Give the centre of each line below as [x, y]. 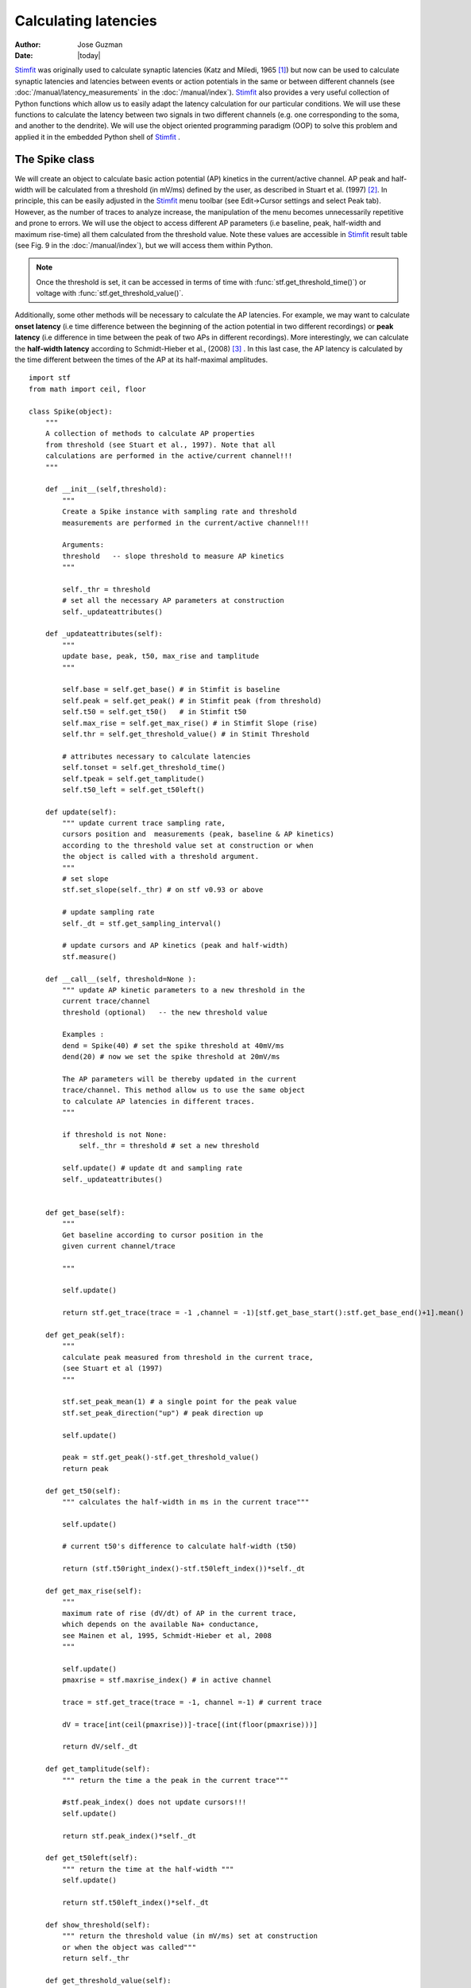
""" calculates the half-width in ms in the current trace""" [186, 1502]
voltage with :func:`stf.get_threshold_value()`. [110, 293]
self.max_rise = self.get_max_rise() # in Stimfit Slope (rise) [190, 723]
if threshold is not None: [115, 1134]
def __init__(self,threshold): [106, 489]
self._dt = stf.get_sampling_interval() [142, 923]
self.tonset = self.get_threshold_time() [144, 768]
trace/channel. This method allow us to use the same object [184, 1090]
